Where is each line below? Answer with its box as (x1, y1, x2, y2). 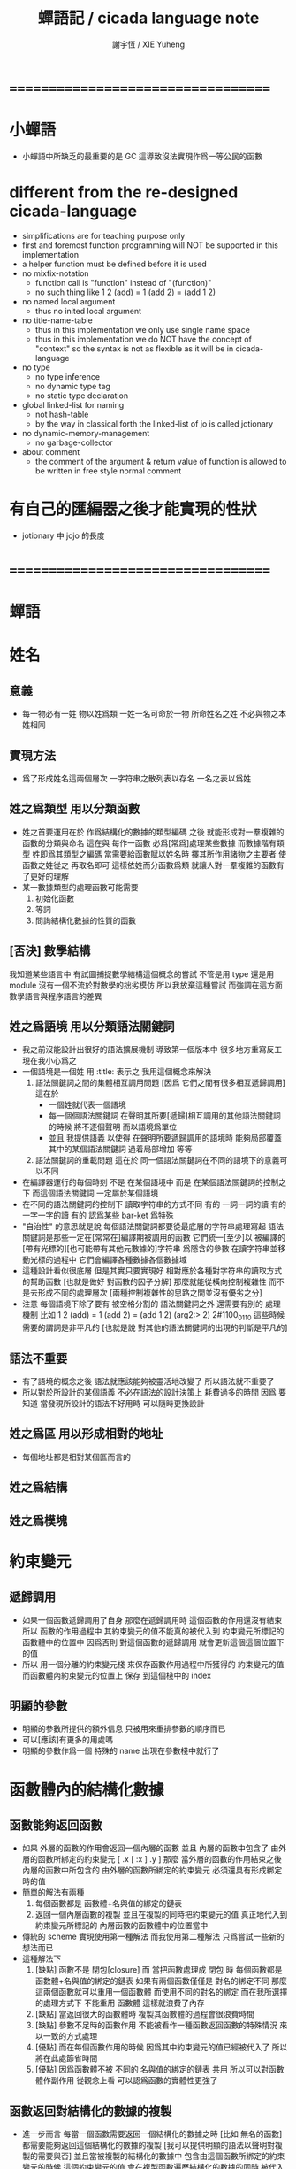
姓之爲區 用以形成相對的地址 (9, 1427, 163, 1442)
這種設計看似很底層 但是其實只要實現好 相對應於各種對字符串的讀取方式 (21, 1265, 283, 1276)
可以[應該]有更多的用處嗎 (21, 1734, 114, 1745)
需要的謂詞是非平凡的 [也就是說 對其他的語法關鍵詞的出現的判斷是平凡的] (21, 1322, 288, 1333)
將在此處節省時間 (34, 2053, 98, 2064)
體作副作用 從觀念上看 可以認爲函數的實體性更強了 (34, 2075, 218, 2086)
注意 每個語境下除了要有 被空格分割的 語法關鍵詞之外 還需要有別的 (21, 1298, 263, 1310)
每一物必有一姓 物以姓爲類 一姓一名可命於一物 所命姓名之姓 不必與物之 (21, 709, 279, 719)
